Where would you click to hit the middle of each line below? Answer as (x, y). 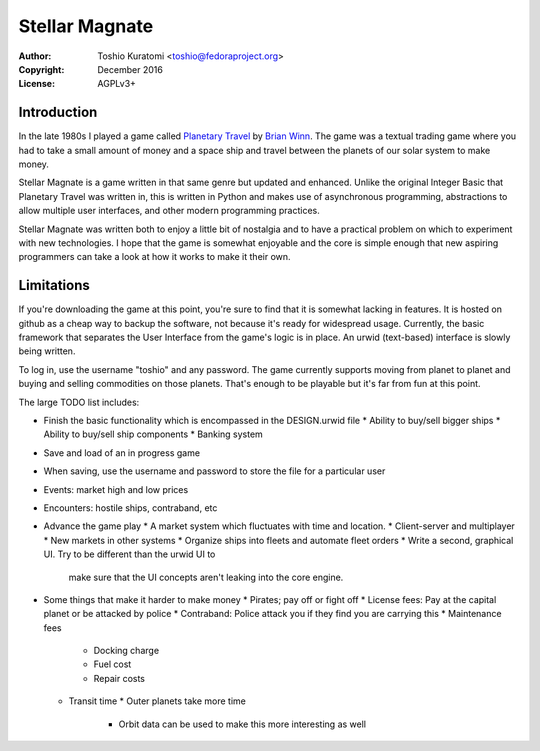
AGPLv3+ (117, 84)
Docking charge (126, 651)
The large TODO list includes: (79, 402)
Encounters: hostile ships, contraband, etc (130, 507)
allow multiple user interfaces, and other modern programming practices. (169, 211)
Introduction (58, 112)
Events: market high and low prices (116, 489)
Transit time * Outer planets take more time (157, 701)
